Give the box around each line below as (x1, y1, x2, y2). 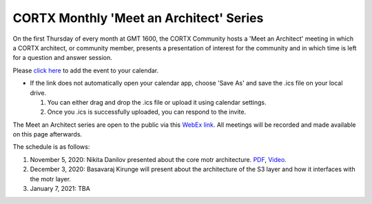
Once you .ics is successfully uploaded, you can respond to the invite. (47, 108, 247, 116)
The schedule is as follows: (12, 143, 90, 151)
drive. (30, 88, 47, 96)
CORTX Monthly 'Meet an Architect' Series (12, 10, 264, 25)
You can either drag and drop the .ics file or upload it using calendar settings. (47, 98, 267, 106)
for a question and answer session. (12, 54, 113, 62)
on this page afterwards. (12, 130, 83, 139)
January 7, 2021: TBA (30, 185, 91, 193)
